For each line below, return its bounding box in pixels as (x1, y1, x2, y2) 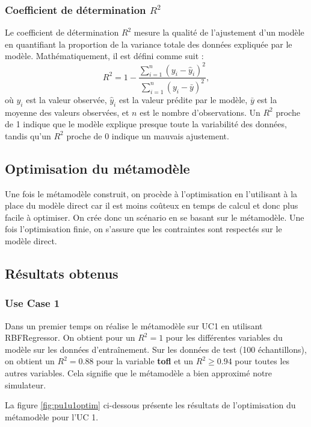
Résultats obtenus (5, 264, 119, 283)
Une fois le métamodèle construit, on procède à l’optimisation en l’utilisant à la (5, 187, 298, 200)
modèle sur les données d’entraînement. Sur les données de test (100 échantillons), (5, 343, 307, 355)
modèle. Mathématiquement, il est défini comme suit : (5, 49, 204, 62)
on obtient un (5, 355, 55, 367)
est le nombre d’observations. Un (140, 106, 260, 118)
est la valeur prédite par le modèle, (119, 93, 248, 106)
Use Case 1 (5, 296, 60, 311)
